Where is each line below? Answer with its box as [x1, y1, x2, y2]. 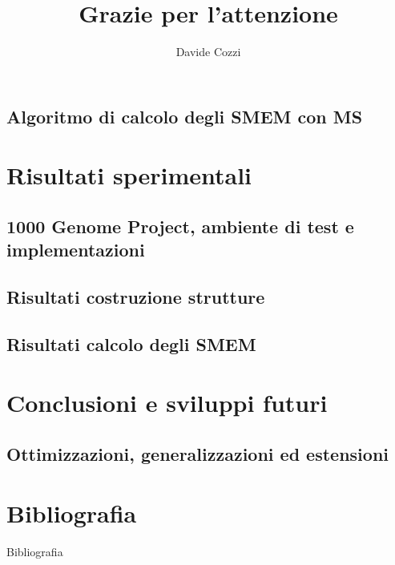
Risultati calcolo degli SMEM [6, 331, 256, 356]
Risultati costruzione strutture [6, 285, 265, 309]
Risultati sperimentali [6, 159, 252, 192]
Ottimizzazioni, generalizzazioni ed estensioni [6, 441, 389, 466]
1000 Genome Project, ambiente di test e [6, 213, 354, 238]
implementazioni [6, 237, 145, 262]
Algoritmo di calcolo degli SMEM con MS [6, 103, 363, 128]
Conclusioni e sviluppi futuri [6, 386, 328, 419]
